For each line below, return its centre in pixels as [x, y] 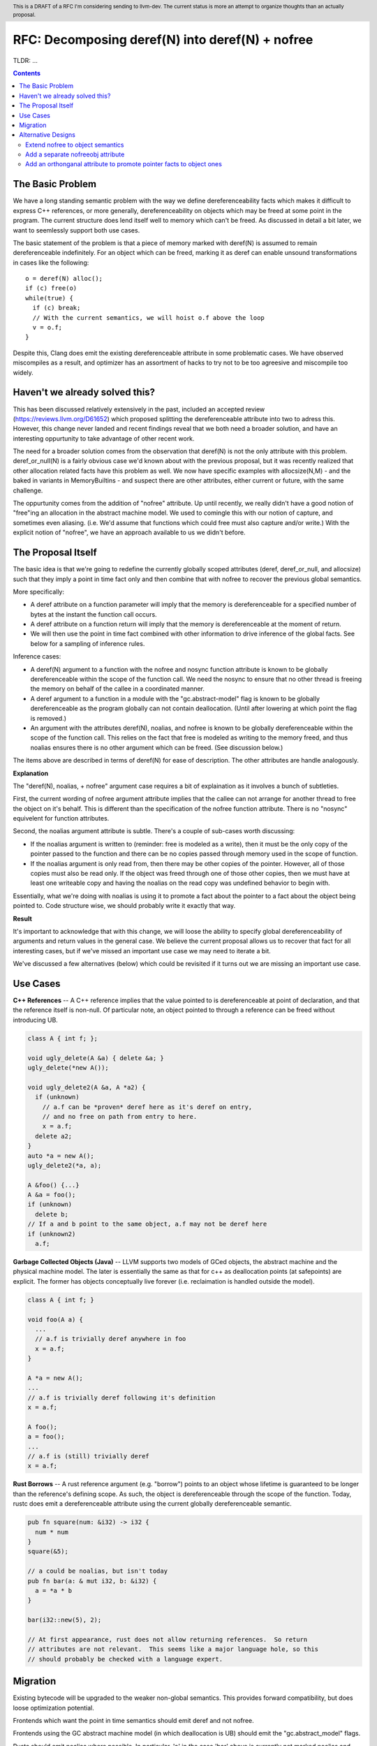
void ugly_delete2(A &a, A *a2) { [87, 1087]
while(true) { [49, 298]
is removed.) [48, 718]
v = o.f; [47, 328]
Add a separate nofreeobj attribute [75, 154]
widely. [23, 372]
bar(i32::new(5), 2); [65, 1620]
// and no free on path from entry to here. [120, 1116]
